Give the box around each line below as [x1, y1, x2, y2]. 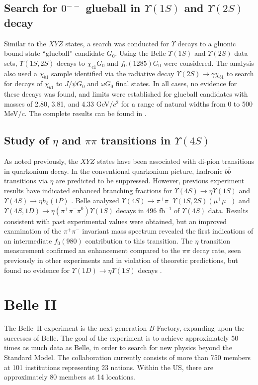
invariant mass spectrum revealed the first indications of [82, 226, 254, 236]
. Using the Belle [115, 48, 166, 58]
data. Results [208, 205, 249, 215]
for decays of [4, 78, 43, 89]
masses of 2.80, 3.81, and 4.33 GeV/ [4, 98, 113, 109]
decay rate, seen [192, 245, 241, 256]
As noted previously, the [4, 156, 78, 166]
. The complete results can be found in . [24, 108, 147, 119]
